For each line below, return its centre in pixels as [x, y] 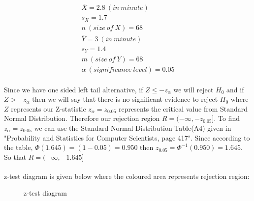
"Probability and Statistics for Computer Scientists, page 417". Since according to [127, 137]
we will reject [193, 89]
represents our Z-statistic [48, 108]
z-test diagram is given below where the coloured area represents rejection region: [127, 176]
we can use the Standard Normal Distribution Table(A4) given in [133, 128]
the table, [18, 147]
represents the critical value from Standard [183, 108]
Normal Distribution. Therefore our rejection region [82, 118]
